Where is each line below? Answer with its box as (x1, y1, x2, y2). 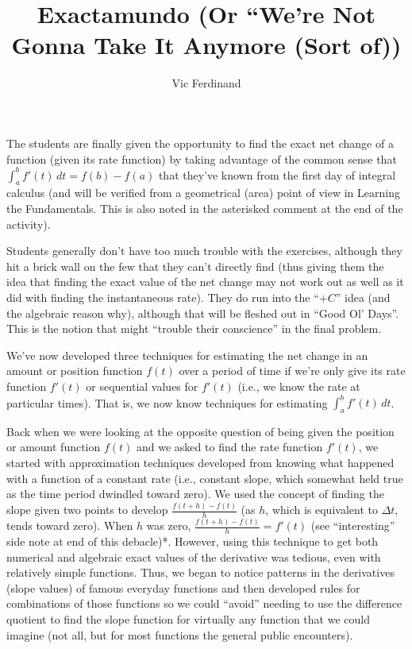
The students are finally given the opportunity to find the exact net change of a (6, 134, 394, 151)
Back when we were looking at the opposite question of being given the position (6, 423, 395, 439)
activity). (6, 215, 51, 232)
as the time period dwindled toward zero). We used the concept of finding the (6, 485, 384, 502)
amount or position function (6, 362, 143, 379)
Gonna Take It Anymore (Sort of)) (11, 29, 402, 61)
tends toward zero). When (6, 517, 133, 534)
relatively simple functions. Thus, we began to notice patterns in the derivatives (6, 564, 395, 581)
